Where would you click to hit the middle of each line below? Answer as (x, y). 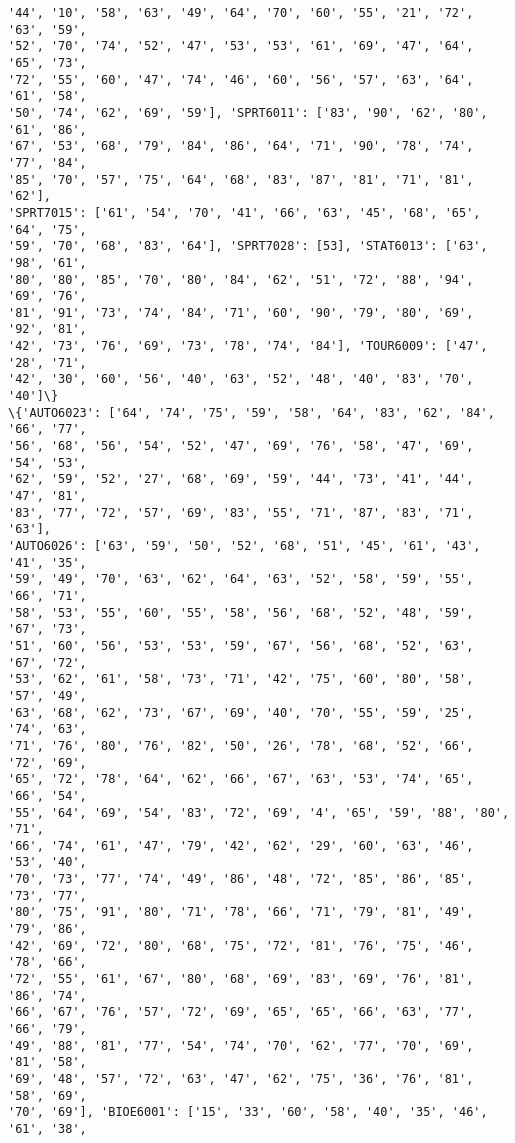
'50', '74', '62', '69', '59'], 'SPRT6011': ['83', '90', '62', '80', (248, 112)
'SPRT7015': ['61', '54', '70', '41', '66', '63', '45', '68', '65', (244, 212)
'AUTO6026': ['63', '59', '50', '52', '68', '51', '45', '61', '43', (244, 546)
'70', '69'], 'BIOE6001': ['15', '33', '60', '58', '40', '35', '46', (248, 1112)
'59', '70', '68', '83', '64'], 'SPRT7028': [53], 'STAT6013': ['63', (248, 246)
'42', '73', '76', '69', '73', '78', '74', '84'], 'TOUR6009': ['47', (248, 346)
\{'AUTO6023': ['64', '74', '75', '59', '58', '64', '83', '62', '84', (251, 412)
